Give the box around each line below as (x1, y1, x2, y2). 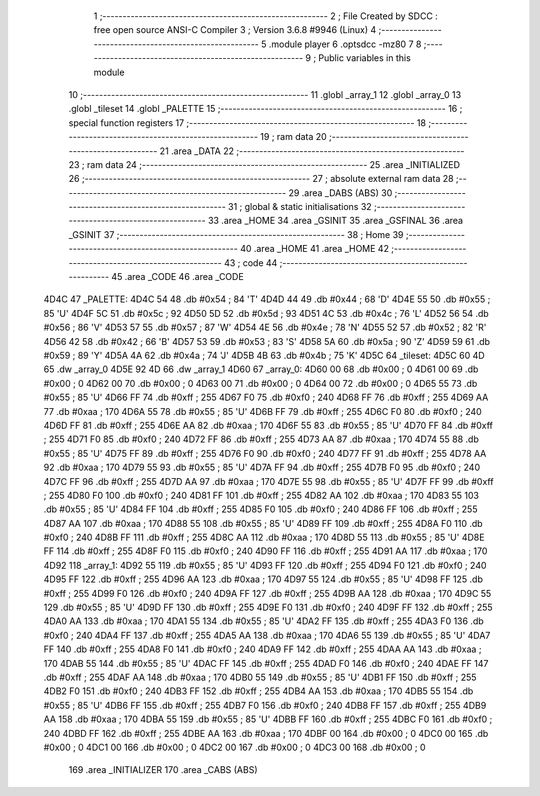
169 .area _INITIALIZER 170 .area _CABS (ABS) (68, 764, 258, 776)
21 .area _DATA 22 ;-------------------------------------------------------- (159, 145, 465, 157)
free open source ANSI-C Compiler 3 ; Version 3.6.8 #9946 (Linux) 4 (93, 24, 377, 36)
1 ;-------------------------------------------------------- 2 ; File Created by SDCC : (93, 10, 439, 22)
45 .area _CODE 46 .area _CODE (111, 271, 244, 283)
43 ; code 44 (223, 256, 278, 269)
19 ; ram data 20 (260, 131, 327, 143)
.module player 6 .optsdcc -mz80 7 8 (268, 38, 422, 50)
